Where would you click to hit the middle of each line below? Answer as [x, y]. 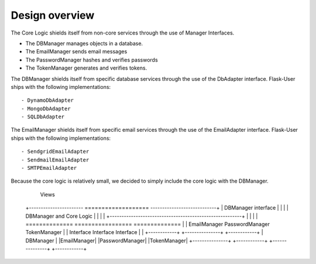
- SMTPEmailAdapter [49, 168]
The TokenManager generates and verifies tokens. [86, 68]
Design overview [53, 15]
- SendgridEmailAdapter [55, 152]
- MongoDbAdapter [46, 109]
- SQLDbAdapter [43, 117]
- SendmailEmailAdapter [55, 160]
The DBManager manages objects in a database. [84, 43]
